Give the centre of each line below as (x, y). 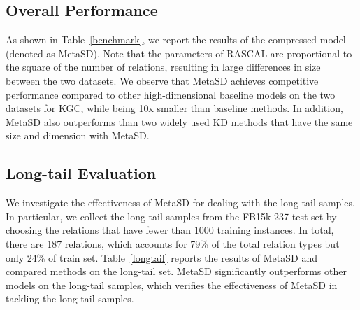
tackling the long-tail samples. (70, 298)
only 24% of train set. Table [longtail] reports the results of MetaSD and (161, 257)
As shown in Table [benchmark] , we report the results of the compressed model (176, 40)
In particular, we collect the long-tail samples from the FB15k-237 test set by (171, 216)
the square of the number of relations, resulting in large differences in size (163, 67)
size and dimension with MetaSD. (78, 135)
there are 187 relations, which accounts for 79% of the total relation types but (173, 243)
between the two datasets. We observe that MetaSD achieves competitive (162, 80)
